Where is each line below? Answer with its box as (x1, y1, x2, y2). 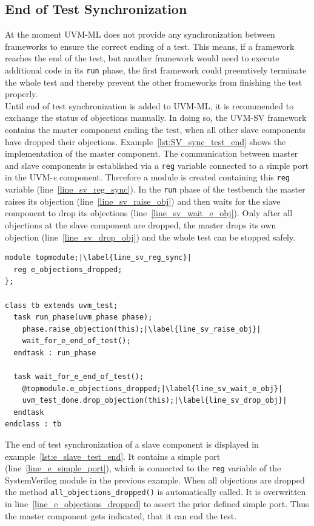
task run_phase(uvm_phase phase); (13, 313, 153, 322)
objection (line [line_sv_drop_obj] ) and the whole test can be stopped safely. (5, 230, 296, 243)
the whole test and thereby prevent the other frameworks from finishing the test (5, 75, 302, 88)
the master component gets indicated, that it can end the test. (5, 509, 237, 522)
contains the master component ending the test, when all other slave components (5, 123, 306, 136)
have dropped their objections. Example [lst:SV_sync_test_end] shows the (5, 135, 286, 148)
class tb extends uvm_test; (5, 301, 118, 310)
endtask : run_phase (13, 348, 96, 357)
